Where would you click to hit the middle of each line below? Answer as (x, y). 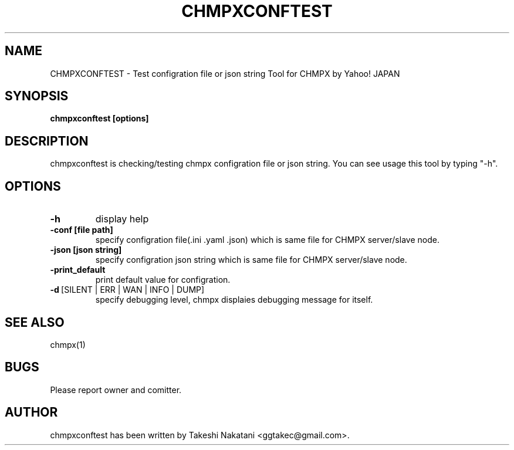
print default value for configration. (163, 280)
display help (122, 219)
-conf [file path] (82, 230)
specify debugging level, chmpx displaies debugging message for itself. (234, 300)
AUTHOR (31, 412)
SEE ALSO (35, 322)
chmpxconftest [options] (99, 119)
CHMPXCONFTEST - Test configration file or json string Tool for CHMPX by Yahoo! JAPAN (225, 73)
